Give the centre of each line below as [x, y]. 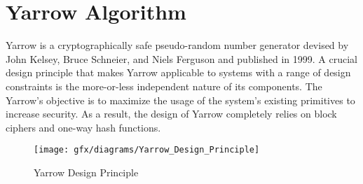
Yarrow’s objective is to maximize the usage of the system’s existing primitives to [180, 100]
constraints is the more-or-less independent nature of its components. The [164, 86]
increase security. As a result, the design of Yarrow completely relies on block [171, 114]
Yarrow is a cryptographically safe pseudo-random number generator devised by [177, 45]
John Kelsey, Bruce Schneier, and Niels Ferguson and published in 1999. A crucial [181, 58]
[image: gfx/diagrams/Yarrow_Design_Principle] [147, 150]
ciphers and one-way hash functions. [83, 127]
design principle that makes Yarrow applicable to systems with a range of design [178, 72]
